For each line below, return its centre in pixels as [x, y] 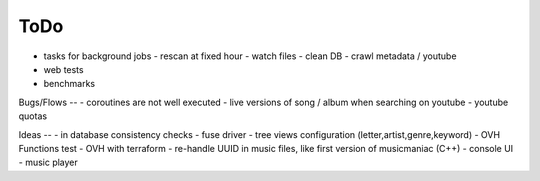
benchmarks [69, 84]
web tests [63, 69]
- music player [48, 162]
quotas [33, 116]
